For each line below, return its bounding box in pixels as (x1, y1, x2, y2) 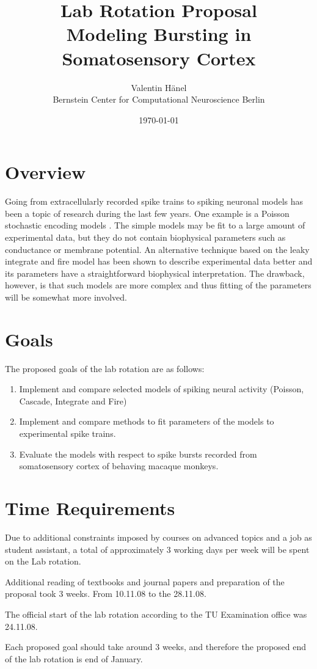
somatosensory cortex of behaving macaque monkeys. (19, 459, 219, 472)
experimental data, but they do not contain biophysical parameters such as (5, 231, 286, 243)
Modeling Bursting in (66, 21, 252, 46)
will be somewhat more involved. (5, 290, 127, 303)
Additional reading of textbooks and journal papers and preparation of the (5, 575, 285, 588)
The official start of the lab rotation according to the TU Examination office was (5, 607, 307, 620)
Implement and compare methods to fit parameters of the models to (19, 415, 274, 428)
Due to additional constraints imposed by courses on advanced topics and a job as (5, 530, 312, 543)
